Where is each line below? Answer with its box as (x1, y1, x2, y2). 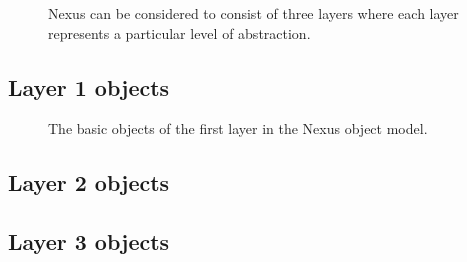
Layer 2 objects (8, 167, 170, 198)
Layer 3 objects (8, 226, 170, 257)
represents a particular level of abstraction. (48, 22, 311, 43)
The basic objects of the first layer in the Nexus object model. (48, 118, 428, 139)
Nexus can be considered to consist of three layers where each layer (48, 3, 459, 23)
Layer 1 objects (8, 71, 170, 102)
